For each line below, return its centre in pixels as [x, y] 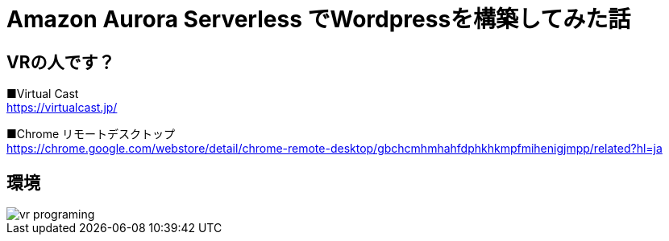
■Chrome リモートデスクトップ [91, 134]
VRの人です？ [61, 62]
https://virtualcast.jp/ [62, 108]
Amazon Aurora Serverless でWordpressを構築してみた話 [319, 19]
